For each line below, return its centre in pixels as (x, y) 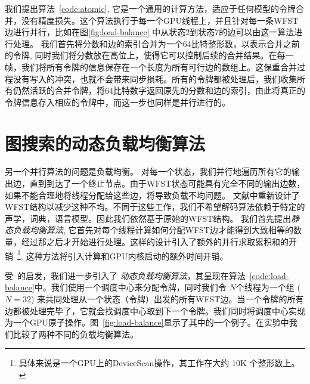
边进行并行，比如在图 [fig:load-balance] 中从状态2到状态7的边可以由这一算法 (150, 32)
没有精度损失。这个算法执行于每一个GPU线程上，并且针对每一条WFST (160, 20)
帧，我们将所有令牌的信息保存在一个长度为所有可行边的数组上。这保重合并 (151, 66)
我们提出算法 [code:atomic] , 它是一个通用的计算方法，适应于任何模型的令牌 (151, 8)
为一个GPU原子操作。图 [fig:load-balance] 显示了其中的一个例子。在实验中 (147, 322)
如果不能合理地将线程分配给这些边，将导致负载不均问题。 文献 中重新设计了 (152, 195)
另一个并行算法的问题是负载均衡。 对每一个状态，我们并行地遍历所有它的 (148, 171)
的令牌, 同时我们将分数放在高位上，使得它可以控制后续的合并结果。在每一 (149, 55)
